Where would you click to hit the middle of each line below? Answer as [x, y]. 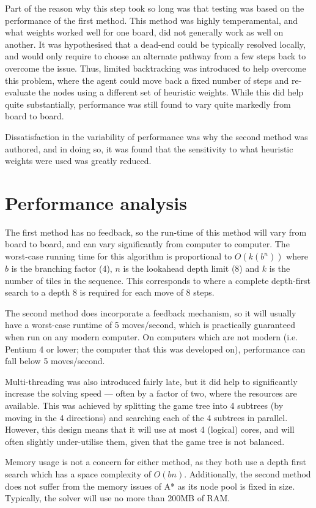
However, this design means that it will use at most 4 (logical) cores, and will [150, 429]
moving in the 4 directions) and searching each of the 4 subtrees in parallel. [146, 417]
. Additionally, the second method [248, 473]
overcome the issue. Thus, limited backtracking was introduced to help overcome [156, 68]
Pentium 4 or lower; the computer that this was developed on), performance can [155, 349]
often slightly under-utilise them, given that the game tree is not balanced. [145, 441]
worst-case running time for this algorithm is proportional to [119, 256]
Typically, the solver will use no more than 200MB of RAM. [118, 498]
